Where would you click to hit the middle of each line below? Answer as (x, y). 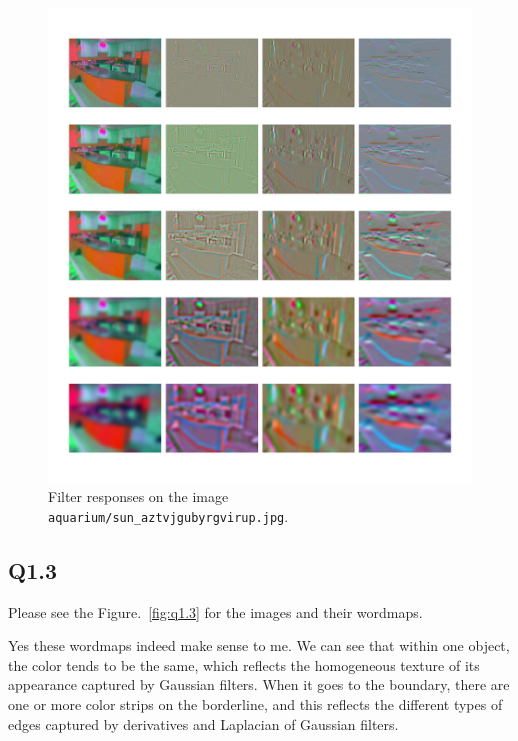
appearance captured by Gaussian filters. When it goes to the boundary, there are (259, 684)
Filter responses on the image (138, 496)
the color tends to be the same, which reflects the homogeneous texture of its (244, 664)
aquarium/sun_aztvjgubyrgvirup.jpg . (168, 515)
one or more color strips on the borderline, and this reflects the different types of (255, 703)
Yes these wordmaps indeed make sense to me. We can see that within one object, (259, 645)
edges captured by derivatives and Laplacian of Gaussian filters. (203, 723)
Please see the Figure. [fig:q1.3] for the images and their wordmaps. (215, 611)
